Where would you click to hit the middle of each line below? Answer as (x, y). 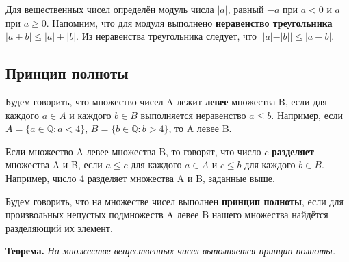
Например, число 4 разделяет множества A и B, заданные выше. (140, 178)
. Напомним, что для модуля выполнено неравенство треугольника (189, 22)
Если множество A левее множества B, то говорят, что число (133, 151)
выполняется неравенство (193, 115)
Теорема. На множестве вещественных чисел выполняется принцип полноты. (171, 251)
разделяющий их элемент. (59, 227)
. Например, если (307, 115)
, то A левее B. (200, 128)
